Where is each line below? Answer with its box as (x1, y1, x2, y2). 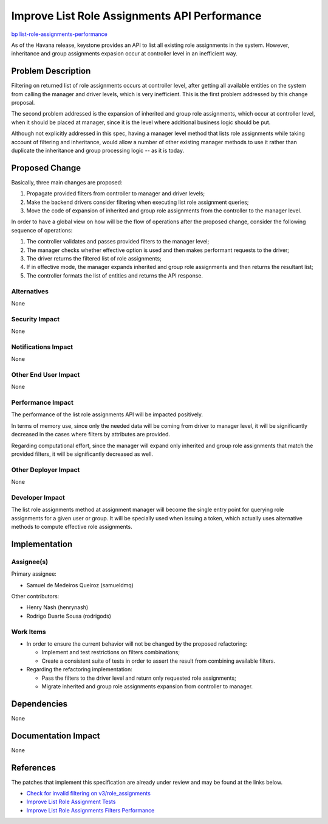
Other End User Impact (11, 370, 80, 379)
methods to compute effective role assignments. (11, 523, 133, 531)
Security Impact (11, 315, 60, 323)
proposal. (11, 99, 35, 106)
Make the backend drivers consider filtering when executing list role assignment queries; (26, 198, 249, 206)
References (11, 763, 56, 773)
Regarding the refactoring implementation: (26, 666, 133, 673)
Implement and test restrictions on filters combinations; (41, 649, 180, 656)
